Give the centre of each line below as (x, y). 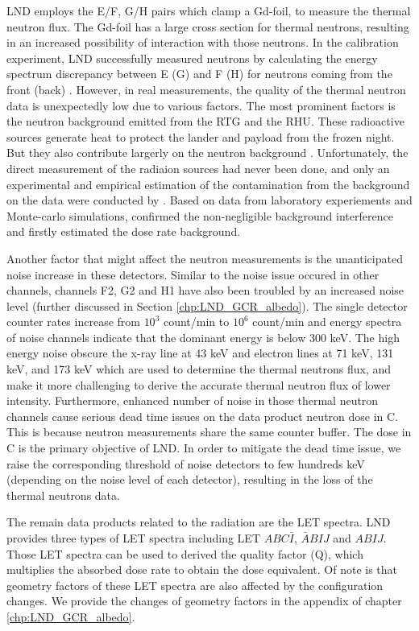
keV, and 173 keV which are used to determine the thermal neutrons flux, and (199, 369)
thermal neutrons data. (63, 495)
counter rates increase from (73, 322)
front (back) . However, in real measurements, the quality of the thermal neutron (206, 89)
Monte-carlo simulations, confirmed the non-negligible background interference (200, 215)
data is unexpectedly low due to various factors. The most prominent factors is (201, 105)
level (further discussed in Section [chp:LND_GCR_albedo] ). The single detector (207, 305)
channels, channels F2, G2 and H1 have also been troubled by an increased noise (205, 290)
